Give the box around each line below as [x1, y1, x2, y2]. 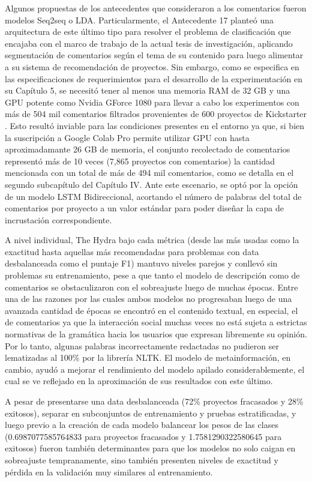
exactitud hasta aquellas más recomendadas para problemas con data [5, 245, 259, 258]
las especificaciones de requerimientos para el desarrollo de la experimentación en [5, 72, 303, 85]
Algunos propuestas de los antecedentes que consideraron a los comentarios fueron [5, 2, 307, 14]
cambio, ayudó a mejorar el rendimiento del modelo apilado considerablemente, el [5, 363, 305, 375]
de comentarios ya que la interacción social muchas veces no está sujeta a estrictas [5, 316, 307, 328]
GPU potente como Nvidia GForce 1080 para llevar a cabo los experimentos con [5, 95, 299, 108]
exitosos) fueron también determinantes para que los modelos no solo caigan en [5, 442, 296, 454]
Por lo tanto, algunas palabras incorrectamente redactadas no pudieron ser [5, 339, 279, 352]
